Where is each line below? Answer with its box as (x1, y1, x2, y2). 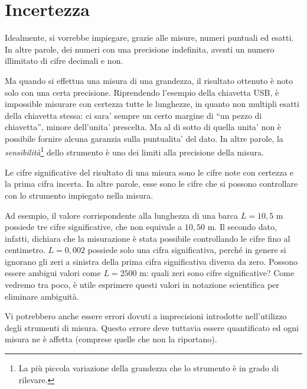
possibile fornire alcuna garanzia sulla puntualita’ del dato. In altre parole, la (5, 132, 283, 144)
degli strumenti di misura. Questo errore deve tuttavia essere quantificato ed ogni (5, 321, 299, 333)
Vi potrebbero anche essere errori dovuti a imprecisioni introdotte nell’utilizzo (5, 310, 287, 322)
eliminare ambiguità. (5, 290, 79, 302)
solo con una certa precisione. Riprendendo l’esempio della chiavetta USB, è (5, 86, 279, 98)
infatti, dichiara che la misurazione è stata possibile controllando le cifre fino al (5, 232, 290, 244)
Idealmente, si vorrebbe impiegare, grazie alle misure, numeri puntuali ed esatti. (5, 31, 294, 44)
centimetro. (5, 244, 45, 256)
